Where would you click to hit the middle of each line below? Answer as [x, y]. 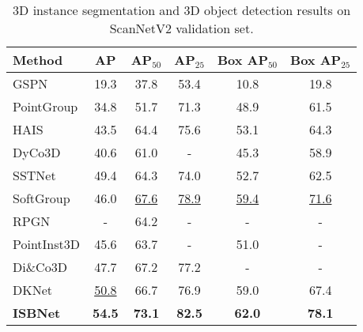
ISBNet [37, 313]
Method [38, 60]
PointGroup [45, 106]
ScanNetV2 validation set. [181, 28]
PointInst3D [46, 244]
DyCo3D [37, 152]
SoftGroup [42, 198]
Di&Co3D [40, 267]
